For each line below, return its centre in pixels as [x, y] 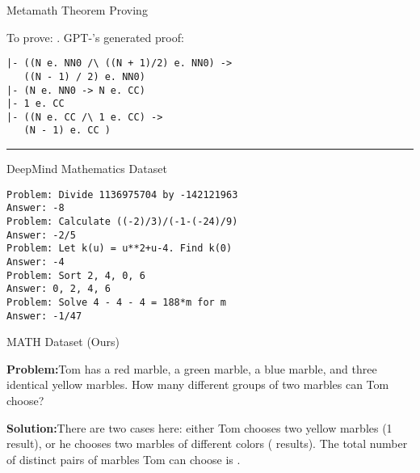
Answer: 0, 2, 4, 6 [59, 289]
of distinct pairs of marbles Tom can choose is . [124, 459]
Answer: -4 [36, 262]
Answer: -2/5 [41, 235]
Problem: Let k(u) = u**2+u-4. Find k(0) [120, 249]
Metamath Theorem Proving [77, 10]
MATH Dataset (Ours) [63, 342]
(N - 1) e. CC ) [67, 131]
